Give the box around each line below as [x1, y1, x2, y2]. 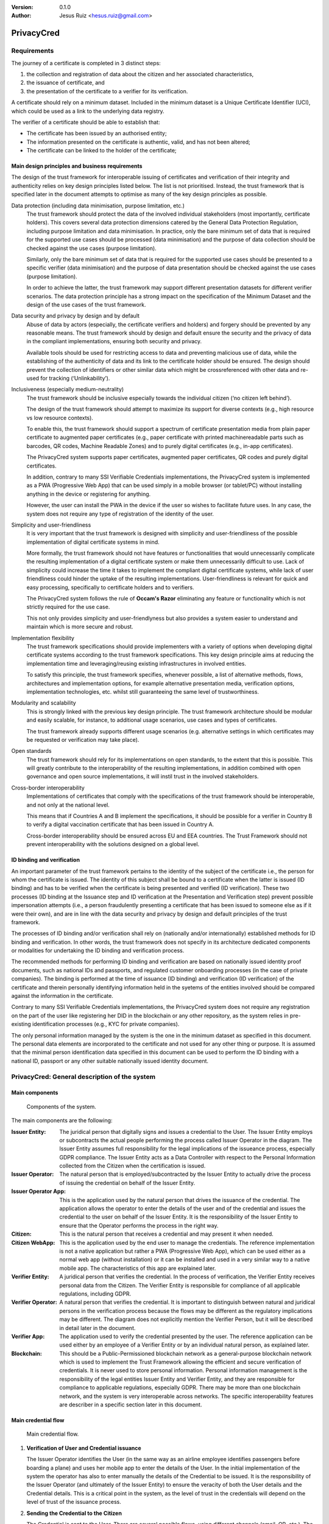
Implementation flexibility [11, 634, 74, 641]
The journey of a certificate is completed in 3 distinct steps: [11, 59, 161, 66]
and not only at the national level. [26, 801, 110, 808]
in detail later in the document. [59, 1324, 136, 1331]
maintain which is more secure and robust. [26, 623, 133, 630]
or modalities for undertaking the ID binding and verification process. [11, 947, 185, 954]
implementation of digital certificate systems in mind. [26, 538, 160, 546]
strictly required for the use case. [26, 604, 110, 611]
